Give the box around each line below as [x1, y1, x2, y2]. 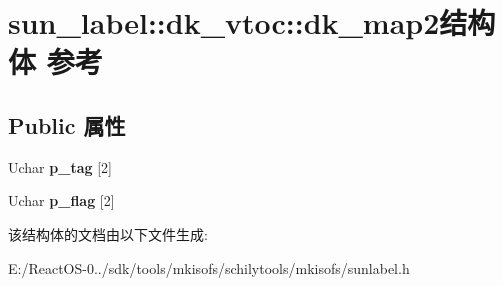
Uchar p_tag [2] [8, 156, 112, 177]
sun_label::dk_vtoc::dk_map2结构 [8, 2, 496, 43]
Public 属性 [8, 109, 126, 140]
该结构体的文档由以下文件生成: [8, 223, 208, 244]
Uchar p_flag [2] [8, 190, 115, 211]
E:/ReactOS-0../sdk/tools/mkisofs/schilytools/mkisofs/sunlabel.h [8, 257, 410, 278]
